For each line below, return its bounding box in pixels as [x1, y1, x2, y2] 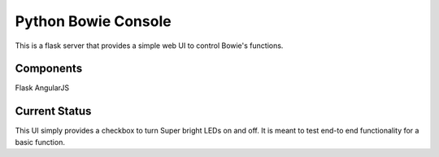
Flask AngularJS [15, 83, 70, 93]
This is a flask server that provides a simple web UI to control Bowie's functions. [15, 41, 284, 50]
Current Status [15, 104, 92, 118]
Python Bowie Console [15, 12, 172, 30]
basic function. [15, 137, 65, 146]
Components [15, 62, 83, 76]
